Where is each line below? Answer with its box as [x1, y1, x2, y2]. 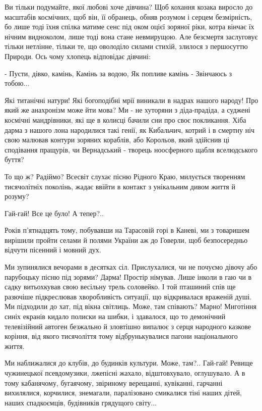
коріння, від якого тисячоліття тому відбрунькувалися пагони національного [5, 331, 238, 341]
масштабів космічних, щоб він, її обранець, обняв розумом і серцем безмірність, [5, 11, 252, 22]
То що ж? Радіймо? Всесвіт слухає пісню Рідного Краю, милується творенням [5, 171, 245, 181]
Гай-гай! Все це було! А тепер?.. [5, 208, 104, 218]
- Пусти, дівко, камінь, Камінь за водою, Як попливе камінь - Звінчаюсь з [5, 68, 232, 78]
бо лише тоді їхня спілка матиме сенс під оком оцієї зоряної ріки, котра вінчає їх [5, 21, 254, 32]
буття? [5, 154, 24, 165]
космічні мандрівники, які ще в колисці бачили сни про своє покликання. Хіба [5, 114, 246, 125]
